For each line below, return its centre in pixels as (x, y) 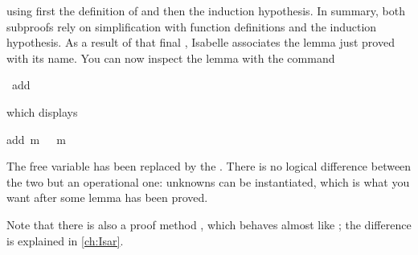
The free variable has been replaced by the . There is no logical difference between (209, 166)
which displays (42, 111)
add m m (36, 139)
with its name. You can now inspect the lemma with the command (171, 58)
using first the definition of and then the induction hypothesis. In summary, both (206, 10)
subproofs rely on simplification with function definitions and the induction (192, 26)
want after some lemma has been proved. (107, 197)
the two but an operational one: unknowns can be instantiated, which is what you (208, 181)
